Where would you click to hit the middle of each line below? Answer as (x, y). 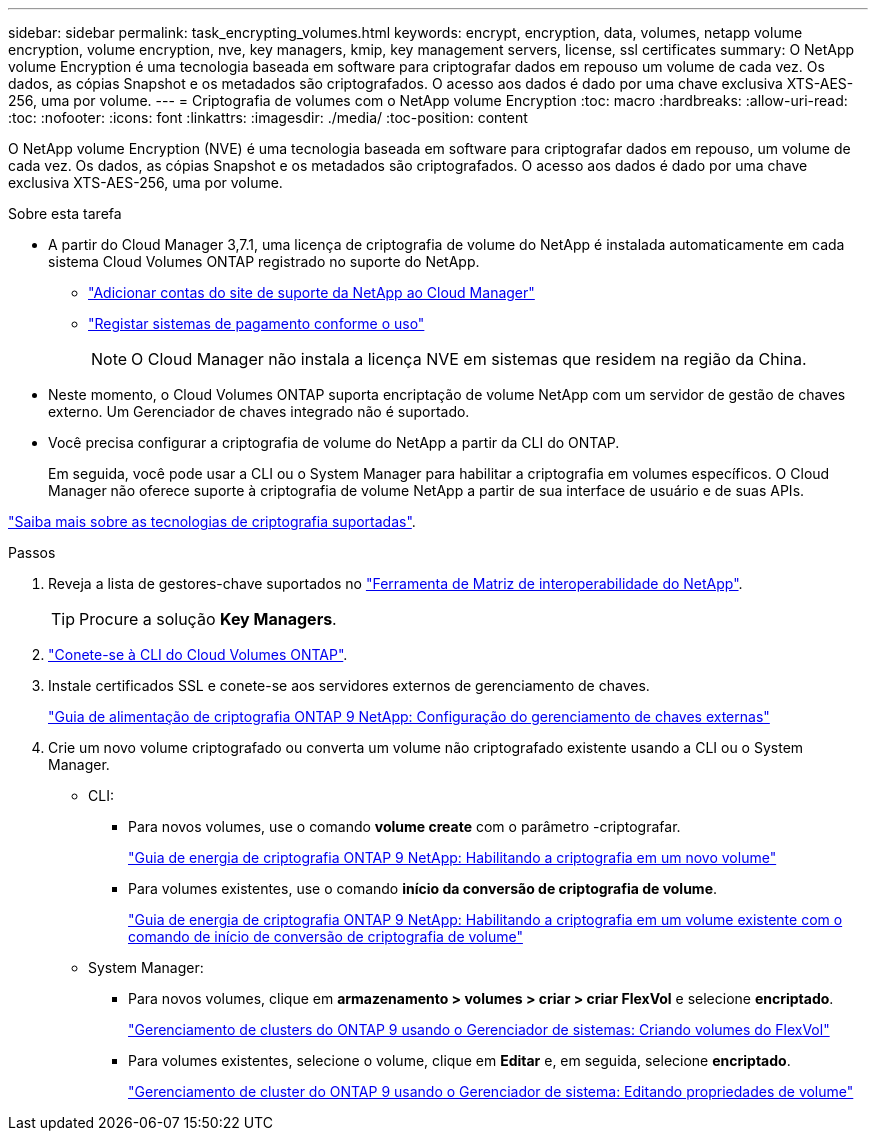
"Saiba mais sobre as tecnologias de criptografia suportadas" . (212, 521)
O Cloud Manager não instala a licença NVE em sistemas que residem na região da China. (469, 359)
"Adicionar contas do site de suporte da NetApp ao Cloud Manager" (311, 292)
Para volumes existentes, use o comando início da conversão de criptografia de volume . (423, 888)
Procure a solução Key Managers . (208, 619)
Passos (32, 552)
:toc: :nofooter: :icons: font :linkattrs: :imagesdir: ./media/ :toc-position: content (268, 117)
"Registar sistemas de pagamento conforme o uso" (256, 323)
